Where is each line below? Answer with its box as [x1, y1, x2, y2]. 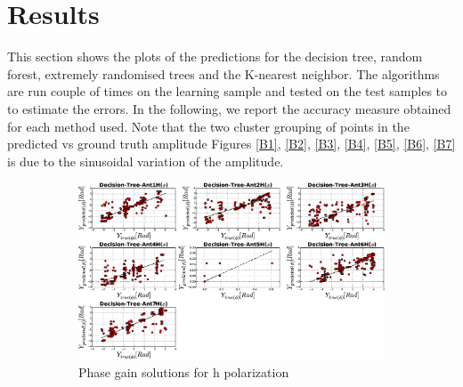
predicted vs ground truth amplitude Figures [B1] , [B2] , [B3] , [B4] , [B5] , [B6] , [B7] [7, 134, 456, 153]
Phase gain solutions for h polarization [78, 363, 289, 382]
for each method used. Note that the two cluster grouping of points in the [7, 117, 410, 135]
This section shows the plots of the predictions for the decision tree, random [7, 47, 423, 66]
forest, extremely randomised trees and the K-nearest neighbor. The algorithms [7, 64, 440, 83]
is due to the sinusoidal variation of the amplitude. [7, 151, 284, 170]
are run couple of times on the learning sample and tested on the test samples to [7, 82, 448, 101]
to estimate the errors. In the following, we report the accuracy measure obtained [7, 99, 451, 117]
